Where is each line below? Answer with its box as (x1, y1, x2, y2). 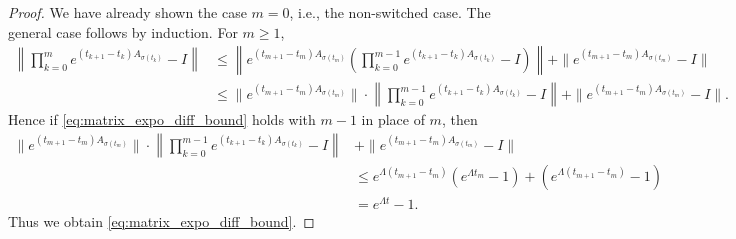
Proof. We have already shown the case (8, 2, 247, 22)
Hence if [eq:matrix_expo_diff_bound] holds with (8, 109, 316, 130)
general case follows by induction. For (8, 21, 238, 42)
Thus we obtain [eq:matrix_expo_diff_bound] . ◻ (8, 211, 315, 232)
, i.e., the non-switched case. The (289, 2, 491, 22)
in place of (361, 109, 425, 130)
